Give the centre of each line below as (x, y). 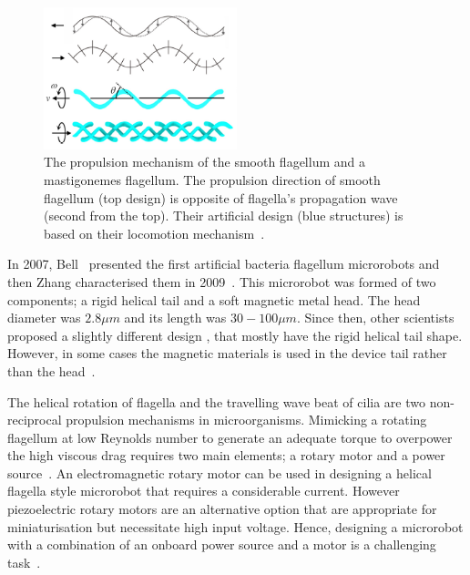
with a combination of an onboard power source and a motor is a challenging (222, 544)
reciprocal (35, 420)
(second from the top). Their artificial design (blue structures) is (224, 216)
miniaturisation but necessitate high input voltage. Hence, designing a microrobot (235, 526)
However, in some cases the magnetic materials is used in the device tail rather (227, 353)
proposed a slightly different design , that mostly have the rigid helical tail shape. (235, 335)
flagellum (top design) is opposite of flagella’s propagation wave (221, 197)
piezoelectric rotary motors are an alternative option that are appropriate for (222, 509)
